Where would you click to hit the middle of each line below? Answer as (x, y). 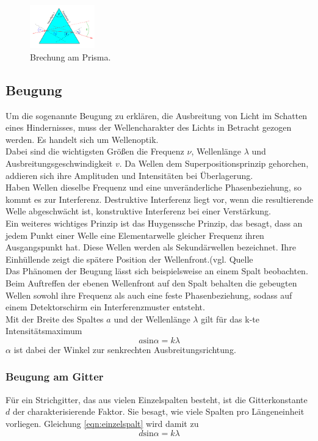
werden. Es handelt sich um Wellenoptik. (82, 139)
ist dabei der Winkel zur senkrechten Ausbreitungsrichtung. (125, 349)
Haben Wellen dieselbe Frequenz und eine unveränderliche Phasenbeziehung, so (154, 187)
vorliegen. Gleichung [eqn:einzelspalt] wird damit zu (102, 423)
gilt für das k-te (230, 319)
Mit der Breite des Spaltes (55, 319)
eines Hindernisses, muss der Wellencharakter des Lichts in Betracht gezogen (149, 127)
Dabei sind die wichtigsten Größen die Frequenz (95, 151)
